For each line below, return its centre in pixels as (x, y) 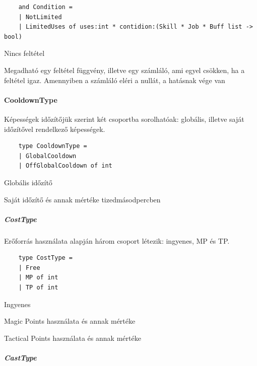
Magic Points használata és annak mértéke (70, 321)
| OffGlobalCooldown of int (65, 166)
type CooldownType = (53, 146)
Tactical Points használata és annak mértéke (73, 338)
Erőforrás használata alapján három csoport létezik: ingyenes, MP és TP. (117, 240)
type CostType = (46, 258)
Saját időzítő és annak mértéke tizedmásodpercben (82, 199)
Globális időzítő (28, 182)
